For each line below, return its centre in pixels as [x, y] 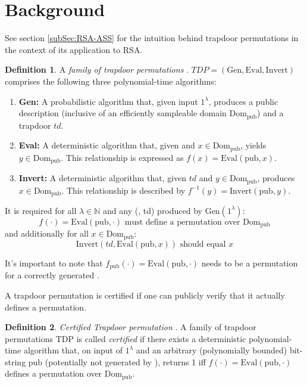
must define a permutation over [182, 222]
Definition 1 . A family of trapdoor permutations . [97, 69]
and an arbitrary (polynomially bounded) [212, 350]
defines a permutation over [54, 373]
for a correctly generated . [52, 275]
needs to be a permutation [250, 263]
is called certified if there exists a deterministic [161, 338]
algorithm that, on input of [73, 350]
